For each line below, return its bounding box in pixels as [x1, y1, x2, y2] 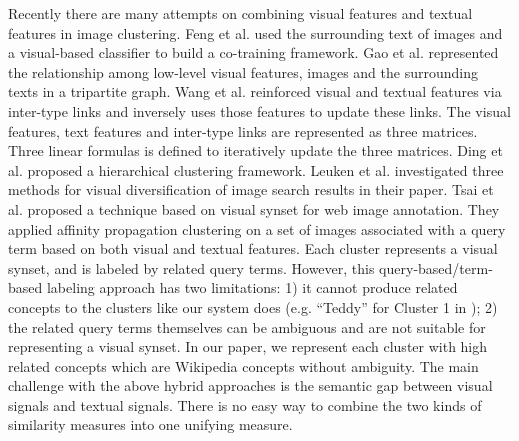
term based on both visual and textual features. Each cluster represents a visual [8, 238, 498, 259]
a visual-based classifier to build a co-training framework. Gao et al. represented [8, 42, 499, 63]
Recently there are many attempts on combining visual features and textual [8, 3, 473, 23]
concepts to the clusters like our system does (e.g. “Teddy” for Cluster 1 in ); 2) [8, 296, 498, 317]
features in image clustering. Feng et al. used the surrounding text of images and [8, 22, 503, 43]
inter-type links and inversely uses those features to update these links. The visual [8, 100, 511, 121]
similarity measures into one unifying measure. [8, 414, 293, 435]
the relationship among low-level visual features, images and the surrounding [8, 61, 478, 82]
